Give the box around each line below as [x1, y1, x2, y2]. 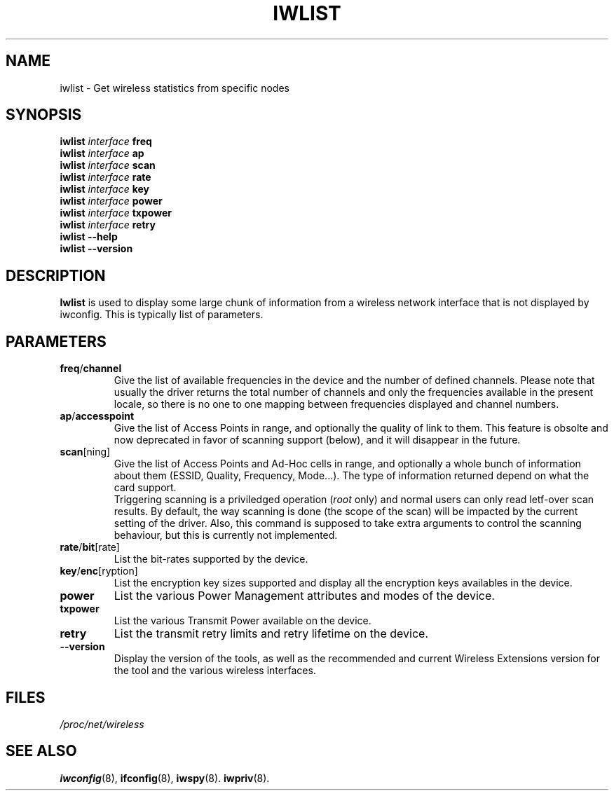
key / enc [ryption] [60, 565, 138, 577]
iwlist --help [60, 231, 118, 243]
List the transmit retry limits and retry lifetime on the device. [114, 626, 429, 641]
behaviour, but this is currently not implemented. [114, 529, 338, 542]
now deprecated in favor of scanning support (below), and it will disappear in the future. [114, 434, 521, 446]
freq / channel [60, 362, 122, 375]
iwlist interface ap [60, 147, 144, 160]
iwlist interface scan [60, 159, 156, 172]
